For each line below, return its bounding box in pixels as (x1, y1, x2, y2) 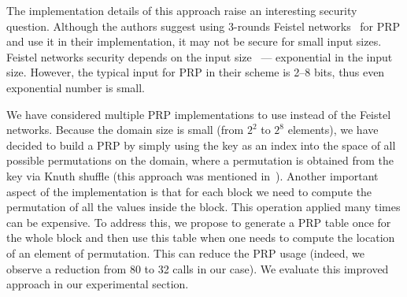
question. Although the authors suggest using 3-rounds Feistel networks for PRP (6, 17, 401, 34)
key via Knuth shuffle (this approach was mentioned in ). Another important (6, 167, 379, 184)
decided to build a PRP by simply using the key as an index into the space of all (6, 136, 396, 153)
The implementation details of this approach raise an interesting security (6, 2, 357, 18)
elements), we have (287, 121, 379, 138)
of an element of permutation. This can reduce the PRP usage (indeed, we (6, 244, 365, 261)
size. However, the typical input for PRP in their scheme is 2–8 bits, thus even (6, 64, 385, 80)
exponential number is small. (6, 79, 145, 95)
